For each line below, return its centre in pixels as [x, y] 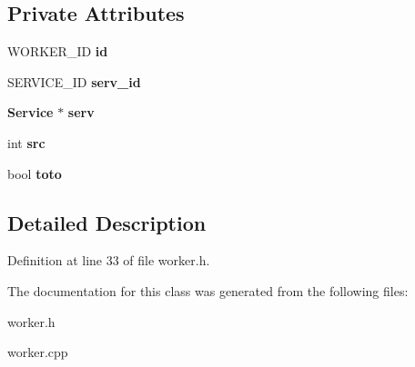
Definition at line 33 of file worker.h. [109, 260]
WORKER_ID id [58, 51]
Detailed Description [107, 222]
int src [26, 142]
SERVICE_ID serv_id [74, 81]
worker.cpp [38, 352]
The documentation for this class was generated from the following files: [208, 290]
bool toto [35, 173]
